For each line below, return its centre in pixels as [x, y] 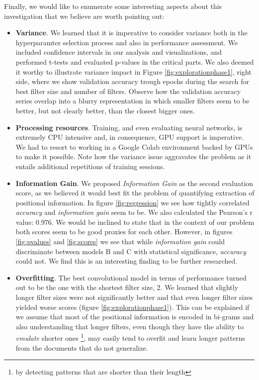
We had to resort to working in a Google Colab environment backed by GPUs [134, 146]
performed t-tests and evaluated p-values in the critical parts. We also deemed [135, 61]
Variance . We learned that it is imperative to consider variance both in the [132, 33]
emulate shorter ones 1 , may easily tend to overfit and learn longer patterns [130, 337]
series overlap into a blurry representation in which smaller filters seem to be [132, 101]
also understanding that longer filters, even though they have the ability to [130, 326]
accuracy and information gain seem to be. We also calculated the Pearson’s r [134, 212]
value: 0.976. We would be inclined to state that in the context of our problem [135, 222]
